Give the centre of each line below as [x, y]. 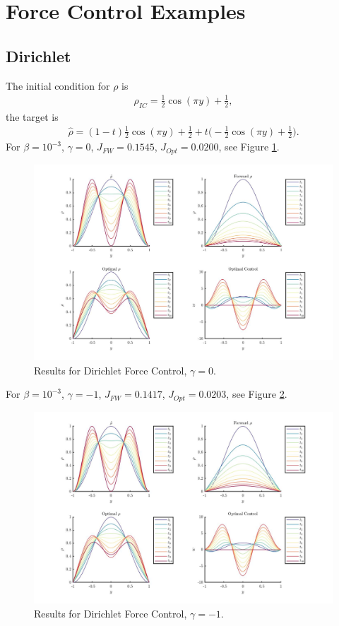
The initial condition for [58, 85]
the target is [32, 116]
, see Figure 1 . [249, 147]
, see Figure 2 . [257, 394]
